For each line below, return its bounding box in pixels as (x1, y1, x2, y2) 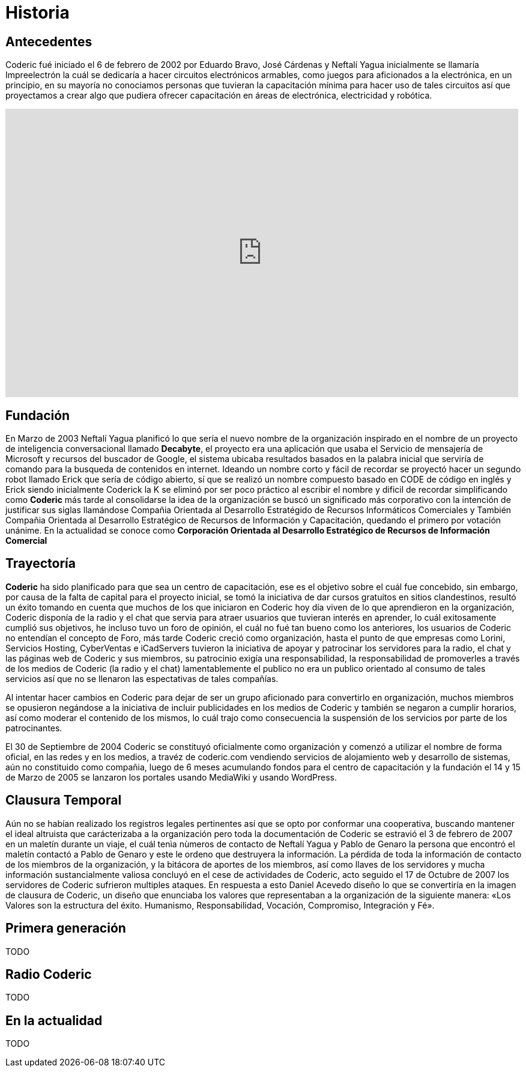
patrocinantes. (5, 722, 62, 733)
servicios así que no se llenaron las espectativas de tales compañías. (5, 673, 279, 684)
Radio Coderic (5, 966, 92, 982)
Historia (5, 2, 70, 23)
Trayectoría (5, 556, 76, 571)
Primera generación (5, 921, 126, 936)
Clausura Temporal (5, 793, 122, 808)
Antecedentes (5, 34, 92, 49)
